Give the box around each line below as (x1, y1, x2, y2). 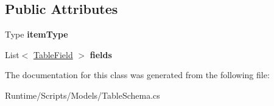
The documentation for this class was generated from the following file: (5, 68, 270, 81)
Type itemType (5, 28, 68, 41)
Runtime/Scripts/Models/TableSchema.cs (5, 88, 160, 101)
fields (90, 48, 112, 61)
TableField (33, 48, 73, 61)
